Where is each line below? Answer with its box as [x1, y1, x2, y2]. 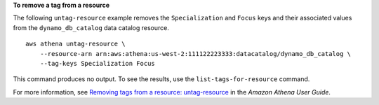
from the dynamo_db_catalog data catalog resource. [13, 23, 170, 31]
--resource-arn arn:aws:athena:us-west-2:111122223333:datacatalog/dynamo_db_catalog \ [39, 50, 351, 57]
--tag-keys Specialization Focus [39, 59, 156, 67]
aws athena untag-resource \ [25, 40, 126, 48]
